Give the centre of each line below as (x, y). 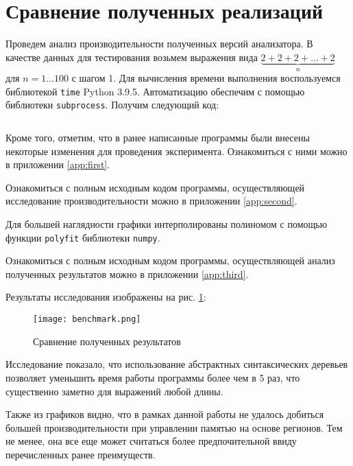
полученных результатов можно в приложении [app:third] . (127, 273)
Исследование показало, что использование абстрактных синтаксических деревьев (177, 364)
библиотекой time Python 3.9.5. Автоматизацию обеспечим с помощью (155, 91)
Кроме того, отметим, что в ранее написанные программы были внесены (158, 138)
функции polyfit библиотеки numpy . (83, 237)
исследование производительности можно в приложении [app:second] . (151, 201)
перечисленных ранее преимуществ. (81, 454)
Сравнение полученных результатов (107, 341)
